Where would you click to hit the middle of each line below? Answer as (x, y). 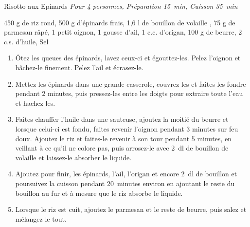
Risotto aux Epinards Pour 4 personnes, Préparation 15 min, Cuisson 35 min (121, 6)
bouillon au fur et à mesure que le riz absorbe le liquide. (99, 193)
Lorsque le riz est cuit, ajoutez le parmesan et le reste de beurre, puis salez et (131, 209)
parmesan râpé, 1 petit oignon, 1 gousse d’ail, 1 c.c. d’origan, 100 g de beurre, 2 (123, 32)
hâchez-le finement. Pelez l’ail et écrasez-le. (79, 67)
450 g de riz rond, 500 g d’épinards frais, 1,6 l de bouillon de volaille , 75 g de (120, 22)
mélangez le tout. (41, 218)
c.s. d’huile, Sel (26, 41)
